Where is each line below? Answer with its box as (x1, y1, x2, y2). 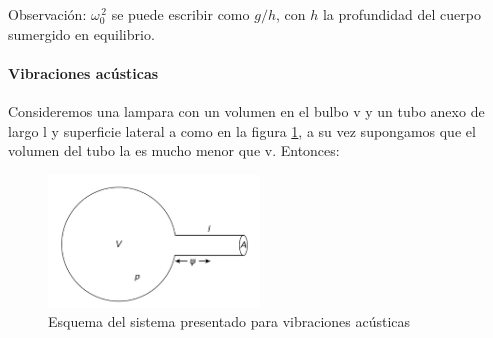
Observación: (8, 4, 87, 24)
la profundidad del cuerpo (322, 4, 481, 24)
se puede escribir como (111, 4, 250, 24)
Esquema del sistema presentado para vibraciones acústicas (48, 311, 411, 332)
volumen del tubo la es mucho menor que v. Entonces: (8, 140, 340, 161)
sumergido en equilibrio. (8, 23, 155, 44)
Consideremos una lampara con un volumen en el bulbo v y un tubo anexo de (8, 100, 485, 121)
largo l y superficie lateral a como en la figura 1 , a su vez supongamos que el (8, 120, 476, 141)
